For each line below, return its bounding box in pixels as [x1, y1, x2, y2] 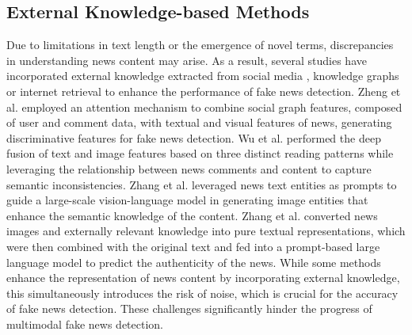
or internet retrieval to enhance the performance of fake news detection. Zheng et [6, 82, 401, 99]
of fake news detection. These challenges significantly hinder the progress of [6, 300, 372, 317]
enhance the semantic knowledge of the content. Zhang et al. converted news [6, 207, 378, 223]
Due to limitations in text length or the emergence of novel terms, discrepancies [6, 36, 394, 53]
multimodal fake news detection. [6, 315, 164, 332]
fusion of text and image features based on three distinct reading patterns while [6, 145, 394, 162]
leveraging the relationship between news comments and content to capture [6, 160, 372, 177]
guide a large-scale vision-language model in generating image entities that [6, 192, 368, 208]
